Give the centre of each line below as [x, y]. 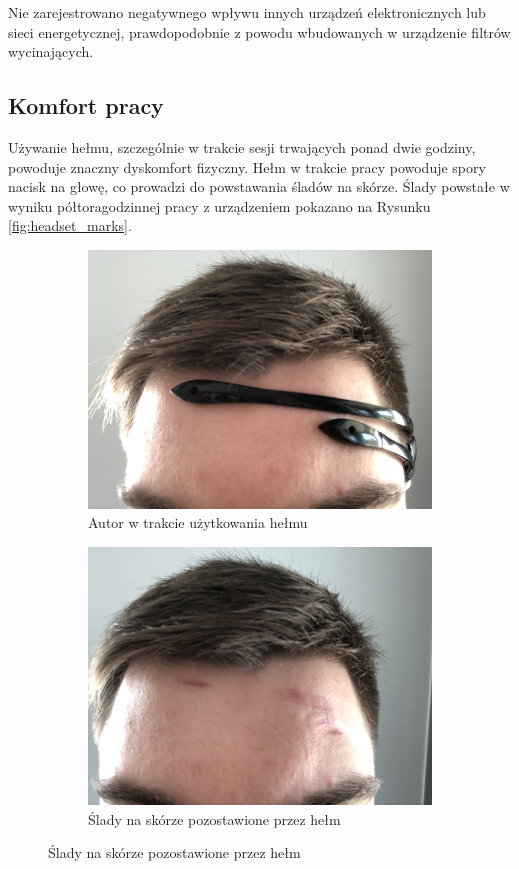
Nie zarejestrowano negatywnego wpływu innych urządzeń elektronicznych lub [247, 12]
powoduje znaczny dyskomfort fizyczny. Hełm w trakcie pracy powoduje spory [247, 166]
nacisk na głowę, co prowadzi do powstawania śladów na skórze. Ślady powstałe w [259, 186]
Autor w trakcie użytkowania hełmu [198, 522]
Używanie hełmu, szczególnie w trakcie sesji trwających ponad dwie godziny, [242, 146]
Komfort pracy [86, 105]
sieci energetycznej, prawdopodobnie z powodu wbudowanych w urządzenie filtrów [259, 31]
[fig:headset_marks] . [70, 225]
